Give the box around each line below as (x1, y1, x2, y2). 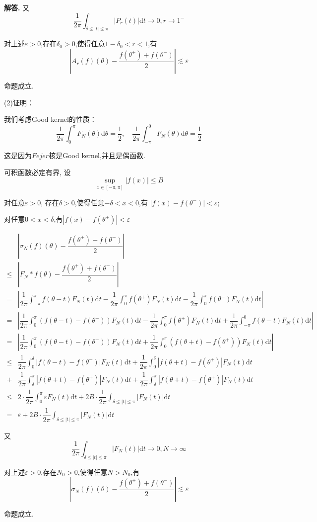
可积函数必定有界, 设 (4, 167, 71, 177)
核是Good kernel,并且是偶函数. (49, 150, 145, 161)
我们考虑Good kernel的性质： (4, 114, 97, 124)
